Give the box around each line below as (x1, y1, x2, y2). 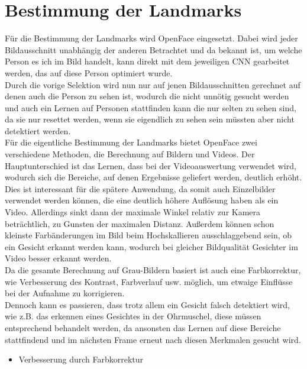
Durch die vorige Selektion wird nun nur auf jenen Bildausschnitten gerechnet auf (5, 78, 300, 90)
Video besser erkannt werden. (5, 252, 112, 264)
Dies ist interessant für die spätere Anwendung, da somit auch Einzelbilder (5, 182, 276, 195)
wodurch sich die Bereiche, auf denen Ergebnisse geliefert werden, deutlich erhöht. (5, 171, 302, 183)
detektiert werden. (5, 124, 71, 137)
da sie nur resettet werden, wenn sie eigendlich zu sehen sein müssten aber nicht (5, 113, 295, 125)
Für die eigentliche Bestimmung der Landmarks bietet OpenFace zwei (5, 136, 257, 148)
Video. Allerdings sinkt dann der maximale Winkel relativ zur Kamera (5, 206, 261, 218)
